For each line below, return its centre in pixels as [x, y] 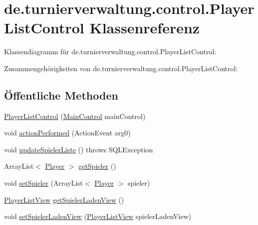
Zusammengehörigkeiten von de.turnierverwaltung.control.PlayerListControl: [121, 68]
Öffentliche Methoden [61, 95]
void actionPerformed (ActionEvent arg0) [67, 133]
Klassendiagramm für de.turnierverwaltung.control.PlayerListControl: [110, 52]
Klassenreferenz [145, 28]
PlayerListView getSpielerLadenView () [64, 199]
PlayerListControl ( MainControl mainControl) [75, 116]
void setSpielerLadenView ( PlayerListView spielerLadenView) [98, 216]
